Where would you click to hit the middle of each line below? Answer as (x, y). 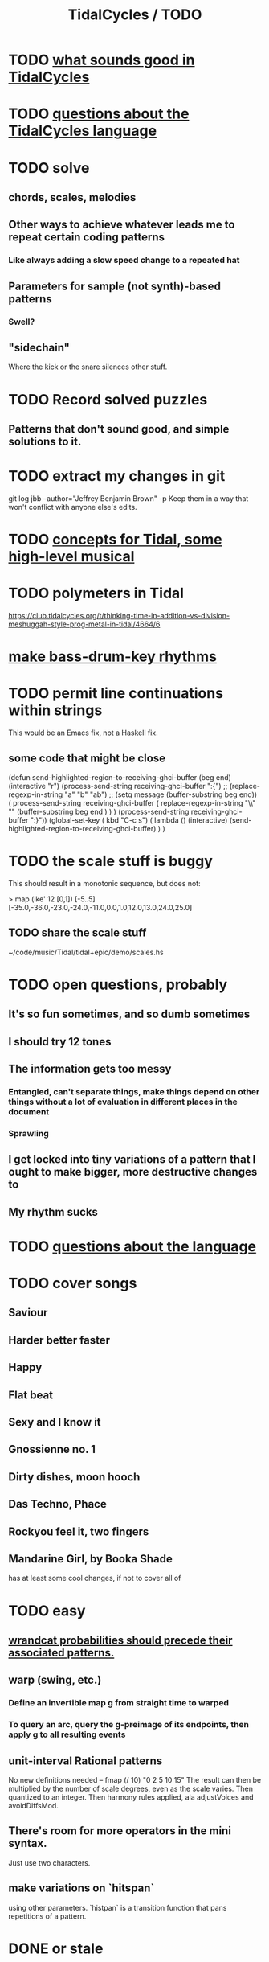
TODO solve (49, 168)
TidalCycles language (83, 131)
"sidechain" (39, 347)
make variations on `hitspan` (82, 1888)
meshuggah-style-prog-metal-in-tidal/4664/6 (84, 624)
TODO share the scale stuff (77, 933)
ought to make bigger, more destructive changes (133, 1172)
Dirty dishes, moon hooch (74, 1477)
